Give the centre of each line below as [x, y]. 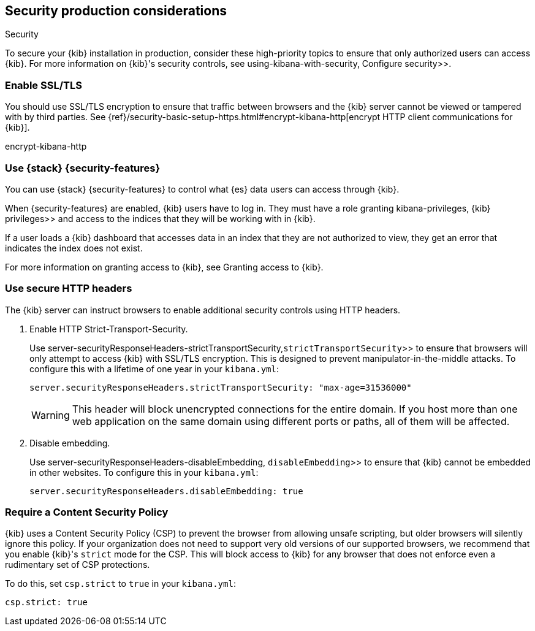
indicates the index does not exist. [74, 248]
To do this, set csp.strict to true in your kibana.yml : [120, 584]
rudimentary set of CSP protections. [78, 565]
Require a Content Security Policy [87, 512]
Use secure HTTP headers [69, 289]
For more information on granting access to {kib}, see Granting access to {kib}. [164, 267]
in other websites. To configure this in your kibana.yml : [144, 472]
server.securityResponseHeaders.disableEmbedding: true [166, 491]
